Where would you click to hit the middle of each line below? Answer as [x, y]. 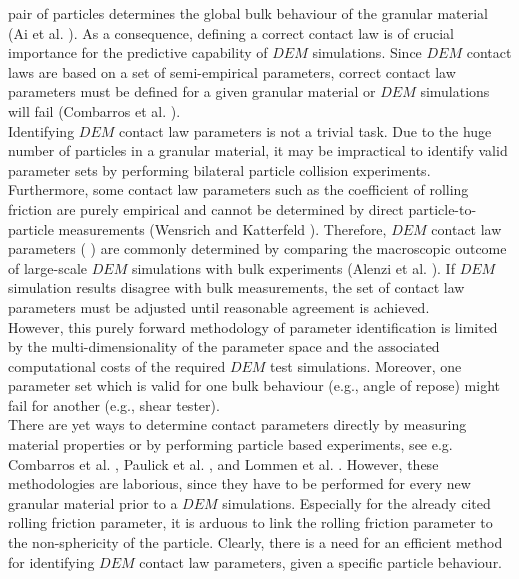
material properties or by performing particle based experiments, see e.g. [230, 444]
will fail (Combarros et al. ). [94, 110]
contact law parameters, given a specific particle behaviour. [321, 561]
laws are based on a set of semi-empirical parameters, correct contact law [232, 71]
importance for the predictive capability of [138, 52]
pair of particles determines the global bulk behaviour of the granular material [248, 13]
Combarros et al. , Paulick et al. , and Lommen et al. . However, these [223, 463]
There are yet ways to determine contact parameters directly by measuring [237, 424]
